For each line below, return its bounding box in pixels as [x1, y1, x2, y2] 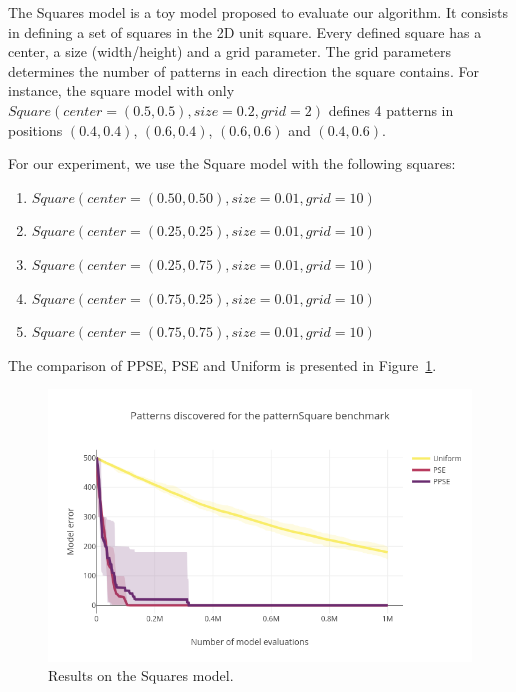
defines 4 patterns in [328, 99, 454, 120]
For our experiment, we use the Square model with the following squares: [8, 153, 456, 174]
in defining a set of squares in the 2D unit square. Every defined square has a [8, 21, 482, 42]
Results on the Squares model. [48, 665, 234, 686]
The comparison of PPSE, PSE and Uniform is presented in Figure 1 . [8, 354, 437, 375]
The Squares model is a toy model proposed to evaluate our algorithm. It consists [8, 2, 508, 22]
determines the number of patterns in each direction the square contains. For [8, 60, 479, 81]
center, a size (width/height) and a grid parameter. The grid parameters [8, 41, 451, 62]
